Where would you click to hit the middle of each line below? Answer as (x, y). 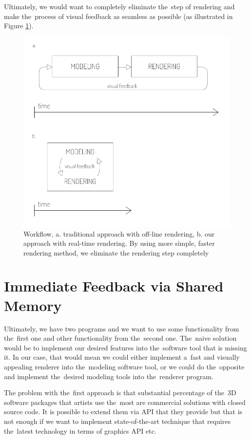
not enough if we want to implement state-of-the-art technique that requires (117, 421)
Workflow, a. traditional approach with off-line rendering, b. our (119, 233)
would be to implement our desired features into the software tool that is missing (125, 347)
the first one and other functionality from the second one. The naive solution (120, 338)
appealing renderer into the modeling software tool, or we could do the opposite (124, 366)
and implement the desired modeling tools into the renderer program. (109, 376)
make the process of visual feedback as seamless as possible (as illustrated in (118, 16)
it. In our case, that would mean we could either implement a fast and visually (122, 357)
